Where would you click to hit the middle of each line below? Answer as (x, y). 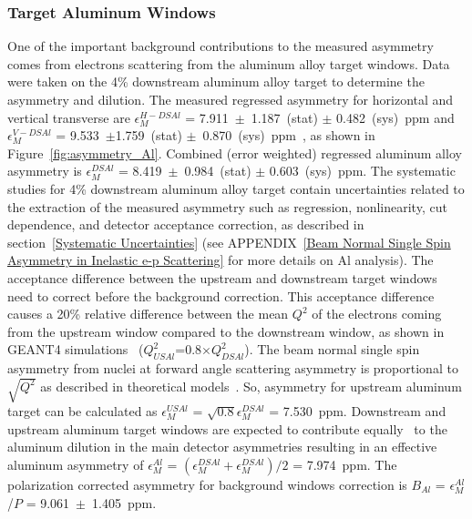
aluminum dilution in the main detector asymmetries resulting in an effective (222, 447)
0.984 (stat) (218, 171)
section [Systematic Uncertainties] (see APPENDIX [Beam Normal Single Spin (229, 242)
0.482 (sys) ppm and (395, 117)
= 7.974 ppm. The (345, 465)
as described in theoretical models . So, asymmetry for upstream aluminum (251, 386)
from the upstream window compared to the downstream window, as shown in (226, 331)
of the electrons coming (377, 314)
